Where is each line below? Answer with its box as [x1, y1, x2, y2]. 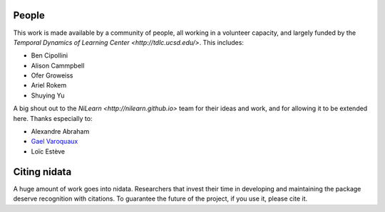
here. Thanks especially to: [13, 114, 93, 122]
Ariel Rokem [31, 81, 67, 90]
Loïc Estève [31, 147, 66, 156]
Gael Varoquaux [31, 137, 78, 146]
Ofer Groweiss [31, 71, 74, 80]
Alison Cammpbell [31, 61, 85, 70]
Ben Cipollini [31, 51, 68, 60]
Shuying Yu [31, 91, 65, 100]
